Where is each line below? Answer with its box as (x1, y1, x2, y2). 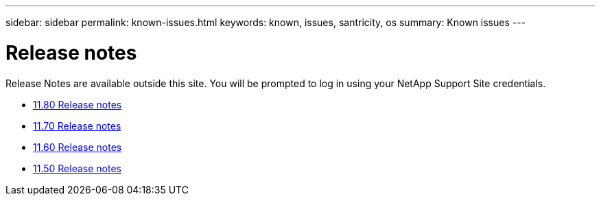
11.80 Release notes (33, 98, 122, 110)
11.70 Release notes (33, 119, 121, 132)
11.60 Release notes (33, 141, 122, 153)
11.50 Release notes (33, 162, 121, 174)
